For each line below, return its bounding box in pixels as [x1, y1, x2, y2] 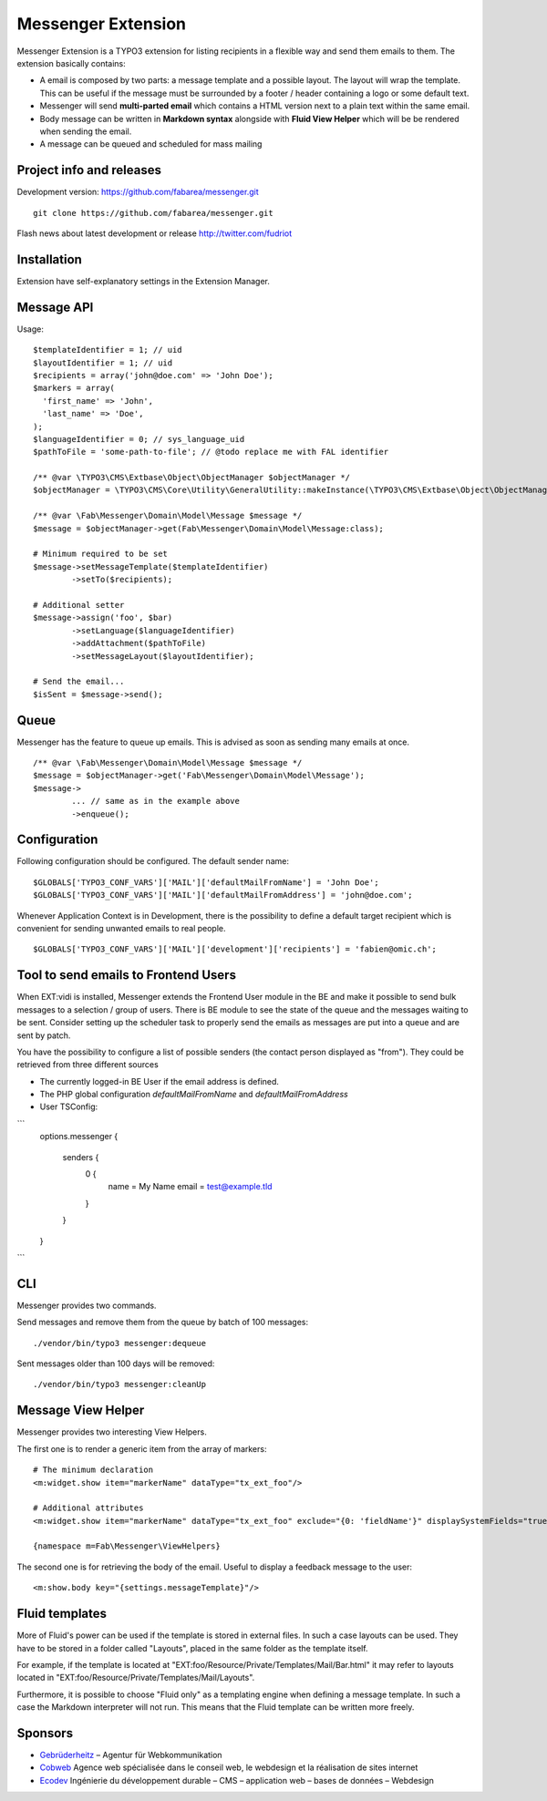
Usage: [16, 324, 45, 334]
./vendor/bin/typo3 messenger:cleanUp [33, 1379, 207, 1390]
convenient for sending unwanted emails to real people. [16, 923, 227, 934]
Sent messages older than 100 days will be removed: [16, 1358, 215, 1369]
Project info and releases [16, 162, 161, 178]
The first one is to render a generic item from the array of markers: [16, 1443, 267, 1454]
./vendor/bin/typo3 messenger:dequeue [33, 1338, 207, 1348]
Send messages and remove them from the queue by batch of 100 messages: [16, 1317, 309, 1328]
